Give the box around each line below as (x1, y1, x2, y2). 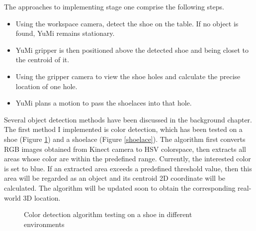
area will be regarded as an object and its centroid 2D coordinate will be (4, 173, 226, 183)
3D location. (23, 192, 61, 203)
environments (24, 219, 65, 229)
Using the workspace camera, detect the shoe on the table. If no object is (15, 18, 239, 28)
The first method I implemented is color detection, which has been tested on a (4, 124, 243, 134)
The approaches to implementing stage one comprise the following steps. (4, 1, 224, 11)
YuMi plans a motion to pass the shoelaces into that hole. (15, 98, 192, 108)
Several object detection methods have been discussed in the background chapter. (4, 114, 252, 124)
